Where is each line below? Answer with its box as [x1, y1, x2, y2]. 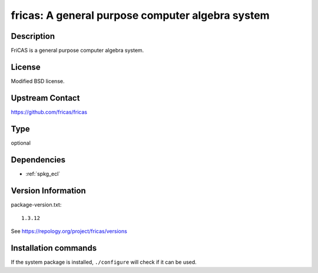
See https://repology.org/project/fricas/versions [11, 228, 128, 235]
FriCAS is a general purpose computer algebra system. [11, 47, 144, 54]
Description [11, 31, 55, 41]
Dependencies [11, 155, 66, 165]
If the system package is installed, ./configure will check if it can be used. [11, 259, 197, 266]
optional [11, 139, 31, 147]
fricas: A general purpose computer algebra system [11, 9, 270, 22]
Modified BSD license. [11, 77, 65, 85]
